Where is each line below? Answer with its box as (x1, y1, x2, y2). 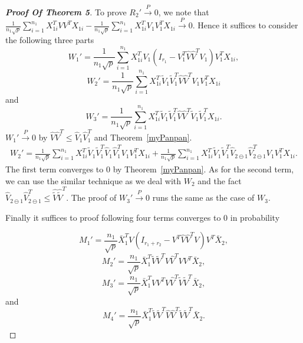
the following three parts (5, 34, 94, 46)
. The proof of (66, 191, 117, 204)
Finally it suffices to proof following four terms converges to (5, 211, 221, 223)
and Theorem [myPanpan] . (94, 130, 192, 143)
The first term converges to (5, 163, 104, 175)
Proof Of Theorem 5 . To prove (5, 5, 127, 18)
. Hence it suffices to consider (192, 19, 298, 31)
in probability (230, 211, 280, 223)
